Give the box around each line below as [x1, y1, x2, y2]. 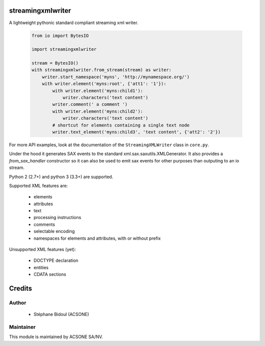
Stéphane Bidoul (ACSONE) [33, 312, 89, 317]
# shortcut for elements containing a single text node [52, 122, 190, 128]
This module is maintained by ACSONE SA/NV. [9, 334, 103, 340]
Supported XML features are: [9, 183, 68, 189]
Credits [9, 284, 32, 293]
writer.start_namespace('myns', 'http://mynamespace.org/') [42, 74, 190, 80]
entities [33, 264, 49, 270]
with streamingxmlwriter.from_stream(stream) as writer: [31, 67, 172, 73]
